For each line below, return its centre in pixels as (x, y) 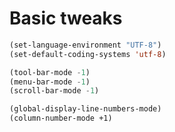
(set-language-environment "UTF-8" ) (85, 45)
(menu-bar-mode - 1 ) (50, 82)
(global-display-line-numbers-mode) (85, 109)
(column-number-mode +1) (61, 118)
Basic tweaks (66, 18)
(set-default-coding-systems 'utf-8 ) (88, 54)
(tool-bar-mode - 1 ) (50, 72)
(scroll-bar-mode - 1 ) (54, 91)
